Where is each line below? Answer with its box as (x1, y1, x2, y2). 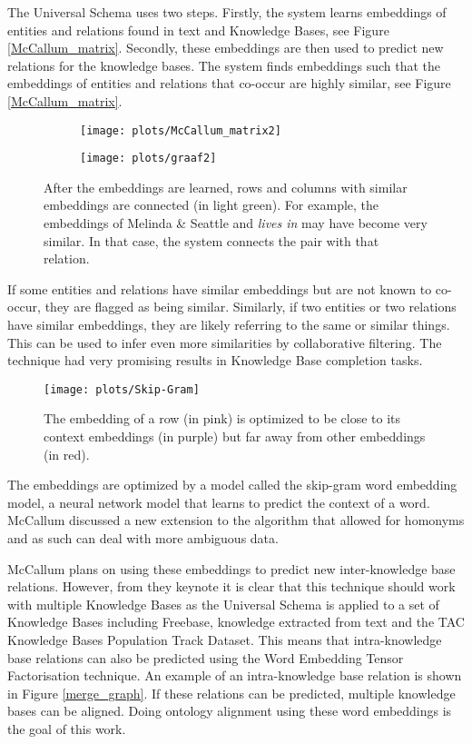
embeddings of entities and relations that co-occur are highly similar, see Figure (7, 74, 451, 93)
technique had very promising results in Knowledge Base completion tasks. (7, 351, 423, 370)
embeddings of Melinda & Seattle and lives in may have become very (44, 213, 428, 233)
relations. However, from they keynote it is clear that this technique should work (7, 577, 456, 596)
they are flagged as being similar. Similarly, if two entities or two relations (44, 297, 457, 316)
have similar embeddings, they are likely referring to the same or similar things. (7, 315, 450, 334)
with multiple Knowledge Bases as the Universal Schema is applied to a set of (7, 594, 439, 613)
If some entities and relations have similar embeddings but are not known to (7, 279, 432, 298)
